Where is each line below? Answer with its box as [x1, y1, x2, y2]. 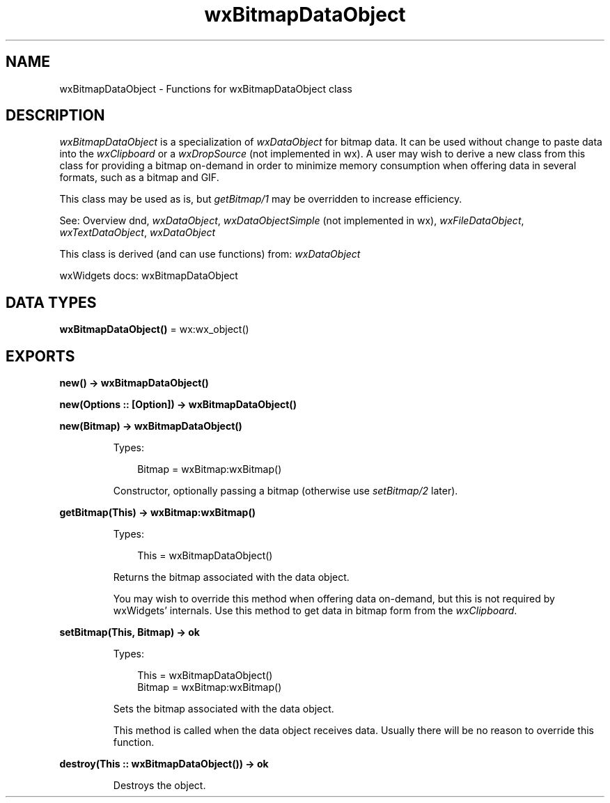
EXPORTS [6, 347, 75, 365]
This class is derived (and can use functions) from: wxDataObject [59, 248, 361, 260]
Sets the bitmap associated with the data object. [113, 703, 334, 715]
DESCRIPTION [6, 107, 105, 125]
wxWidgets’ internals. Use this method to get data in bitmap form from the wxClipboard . [113, 605, 517, 617]
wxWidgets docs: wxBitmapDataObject [59, 270, 238, 282]
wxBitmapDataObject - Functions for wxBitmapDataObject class [59, 82, 352, 95]
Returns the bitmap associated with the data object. [113, 571, 350, 584]
